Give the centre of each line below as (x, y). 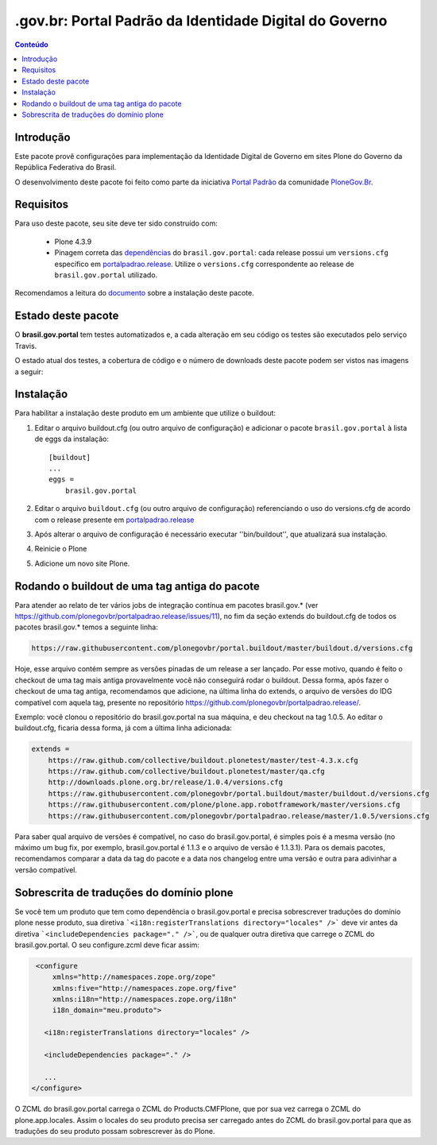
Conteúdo (32, 44)
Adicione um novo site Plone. (82, 563)
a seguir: (29, 371)
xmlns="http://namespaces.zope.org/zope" (134, 977)
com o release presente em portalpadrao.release (114, 520)
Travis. (26, 346)
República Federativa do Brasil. (66, 168)
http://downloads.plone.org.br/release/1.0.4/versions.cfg (166, 782)
